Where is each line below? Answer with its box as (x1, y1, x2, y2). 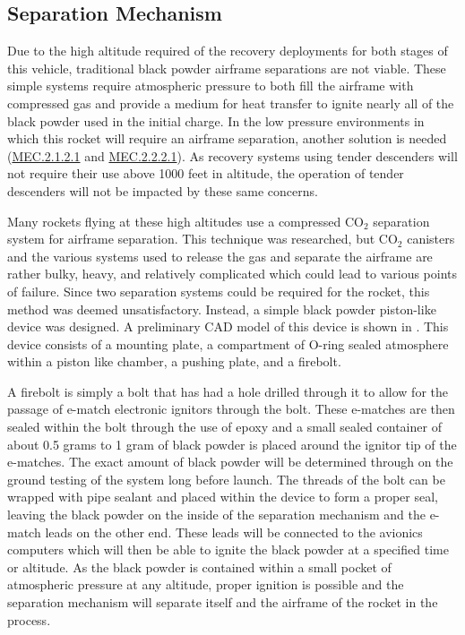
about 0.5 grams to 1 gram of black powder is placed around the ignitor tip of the (7, 434, 457, 453)
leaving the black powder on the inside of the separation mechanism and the (7, 505, 426, 524)
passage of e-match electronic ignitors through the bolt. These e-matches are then (7, 399, 455, 418)
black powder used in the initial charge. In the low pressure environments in (7, 111, 425, 130)
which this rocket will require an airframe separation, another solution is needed (7, 129, 447, 148)
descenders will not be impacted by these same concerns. (7, 181, 318, 200)
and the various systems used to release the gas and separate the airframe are (7, 246, 433, 265)
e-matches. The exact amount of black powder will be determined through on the (7, 452, 453, 471)
